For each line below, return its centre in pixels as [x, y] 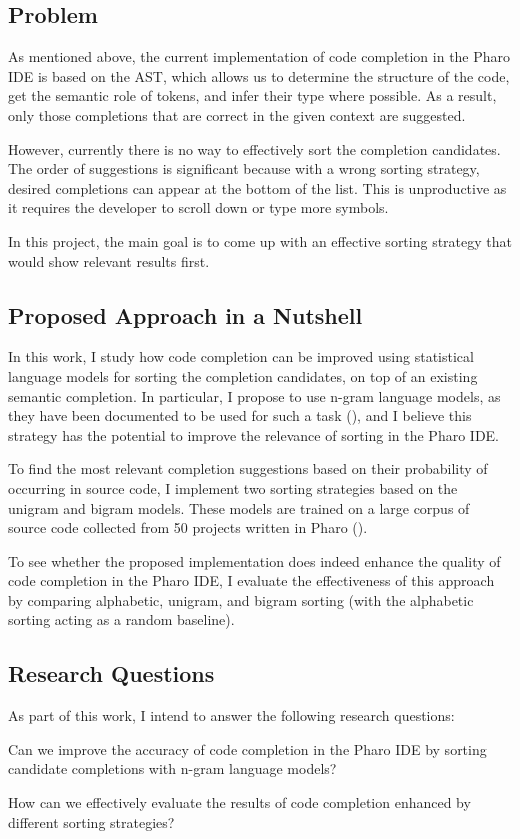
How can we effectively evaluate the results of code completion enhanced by [239, 802]
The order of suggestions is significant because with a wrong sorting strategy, [244, 168]
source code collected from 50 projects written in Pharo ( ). [188, 527]
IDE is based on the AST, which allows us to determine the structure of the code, [259, 75]
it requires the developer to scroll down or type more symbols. [198, 207]
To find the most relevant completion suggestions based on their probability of [248, 468]
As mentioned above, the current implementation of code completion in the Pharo [259, 56]
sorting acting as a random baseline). [121, 619]
